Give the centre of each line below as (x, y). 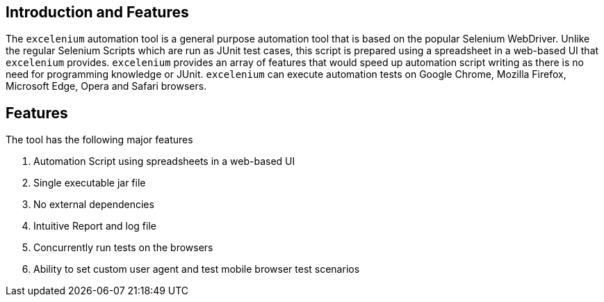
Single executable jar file (90, 183)
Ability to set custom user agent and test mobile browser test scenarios (197, 269)
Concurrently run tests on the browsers (123, 248)
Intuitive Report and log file (95, 226)
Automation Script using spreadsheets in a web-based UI (164, 161)
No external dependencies (94, 205)
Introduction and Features (97, 12)
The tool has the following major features (99, 140)
